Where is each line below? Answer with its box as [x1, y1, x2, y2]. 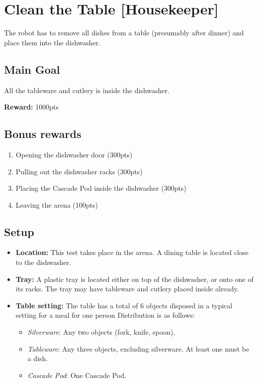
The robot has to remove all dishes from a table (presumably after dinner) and [4, 27, 244, 38]
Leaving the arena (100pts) [15, 199, 98, 210]
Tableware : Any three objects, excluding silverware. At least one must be [27, 343, 250, 354]
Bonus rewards [4, 126, 82, 141]
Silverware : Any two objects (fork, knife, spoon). [27, 327, 175, 337]
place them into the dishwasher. [4, 37, 101, 47]
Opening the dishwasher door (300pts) [15, 149, 133, 159]
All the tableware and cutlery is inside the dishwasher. [4, 85, 170, 95]
